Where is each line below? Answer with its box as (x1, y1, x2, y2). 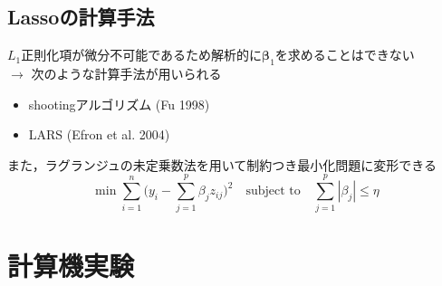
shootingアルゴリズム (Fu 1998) (28, 94, 210, 113)
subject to (245, 185, 301, 198)
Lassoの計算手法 (7, 3, 155, 31)
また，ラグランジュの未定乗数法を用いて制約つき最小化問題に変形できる (7, 155, 437, 174)
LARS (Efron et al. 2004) (28, 125, 170, 144)
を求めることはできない (274, 45, 415, 64)
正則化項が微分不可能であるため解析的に (21, 45, 263, 64)
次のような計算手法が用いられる (31, 64, 222, 82)
